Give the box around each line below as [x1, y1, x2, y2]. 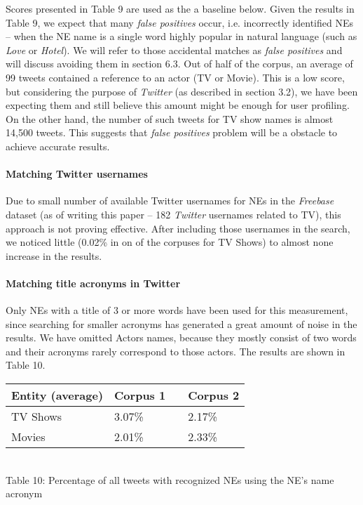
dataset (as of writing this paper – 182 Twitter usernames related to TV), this [6, 206, 341, 221]
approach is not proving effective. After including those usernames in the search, [6, 221, 350, 235]
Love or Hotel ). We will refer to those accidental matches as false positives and [6, 42, 343, 57]
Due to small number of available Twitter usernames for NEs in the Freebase [6, 193, 334, 208]
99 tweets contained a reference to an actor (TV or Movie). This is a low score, [6, 70, 345, 84]
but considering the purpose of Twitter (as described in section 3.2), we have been [6, 84, 358, 98]
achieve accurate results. [6, 138, 110, 153]
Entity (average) [11, 387, 104, 404]
